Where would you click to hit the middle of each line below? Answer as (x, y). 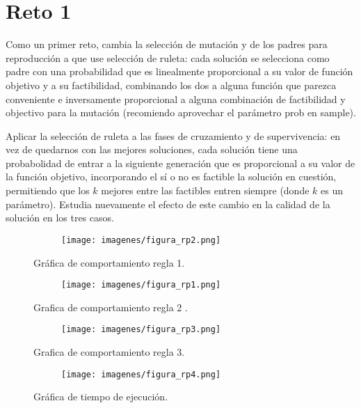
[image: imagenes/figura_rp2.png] (141, 240)
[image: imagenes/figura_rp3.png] (141, 330)
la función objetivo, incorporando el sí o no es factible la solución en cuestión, (171, 176)
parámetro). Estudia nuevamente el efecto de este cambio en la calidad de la (168, 204)
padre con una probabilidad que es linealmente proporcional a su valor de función (179, 71)
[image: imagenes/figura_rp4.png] (141, 374)
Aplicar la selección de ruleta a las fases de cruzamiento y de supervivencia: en (173, 135)
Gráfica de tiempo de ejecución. (101, 397)
